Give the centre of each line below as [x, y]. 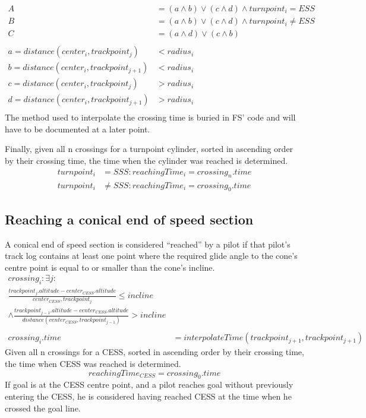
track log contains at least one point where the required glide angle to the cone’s [151, 256]
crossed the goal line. [43, 408]
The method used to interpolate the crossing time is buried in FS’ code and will [150, 117]
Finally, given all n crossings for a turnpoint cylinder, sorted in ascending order [149, 149]
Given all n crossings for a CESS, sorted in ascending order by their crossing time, [154, 352]
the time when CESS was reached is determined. [93, 364]
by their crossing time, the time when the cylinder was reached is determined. [146, 161]
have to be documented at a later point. [78, 129]
